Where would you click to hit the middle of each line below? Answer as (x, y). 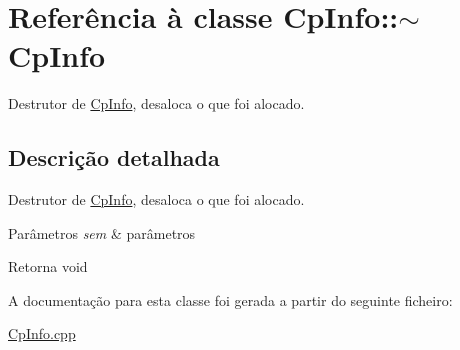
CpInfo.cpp (42, 333)
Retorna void (48, 266)
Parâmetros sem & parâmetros (102, 232)
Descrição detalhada (114, 157)
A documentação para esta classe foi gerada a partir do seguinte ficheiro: (230, 299)
